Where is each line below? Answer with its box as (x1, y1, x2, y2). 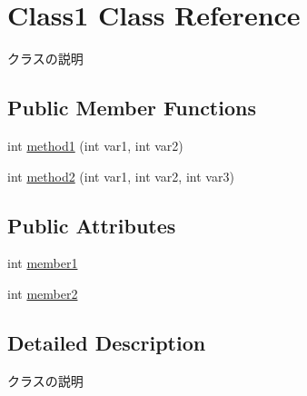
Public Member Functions (7, 94, 256, 122)
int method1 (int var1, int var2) (7, 135, 183, 154)
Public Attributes (7, 211, 176, 239)
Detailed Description (7, 328, 206, 356)
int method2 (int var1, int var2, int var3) (7, 166, 234, 185)
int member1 (7, 253, 78, 272)
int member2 (7, 283, 78, 302)
